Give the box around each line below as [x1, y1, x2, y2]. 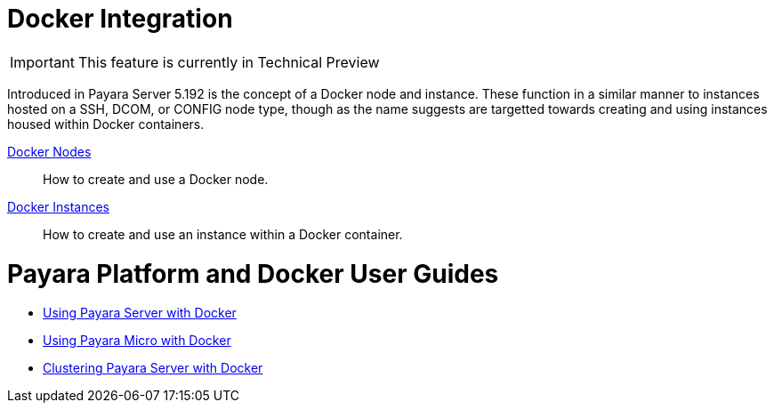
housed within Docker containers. [7, 116, 205, 132]
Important [10, 52, 75, 71]
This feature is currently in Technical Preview [77, 52, 380, 71]
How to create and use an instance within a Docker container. [43, 226, 403, 242]
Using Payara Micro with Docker [43, 333, 231, 349]
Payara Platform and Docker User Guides [7, 258, 499, 289]
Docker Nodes [7, 143, 92, 159]
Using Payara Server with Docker [43, 305, 237, 321]
